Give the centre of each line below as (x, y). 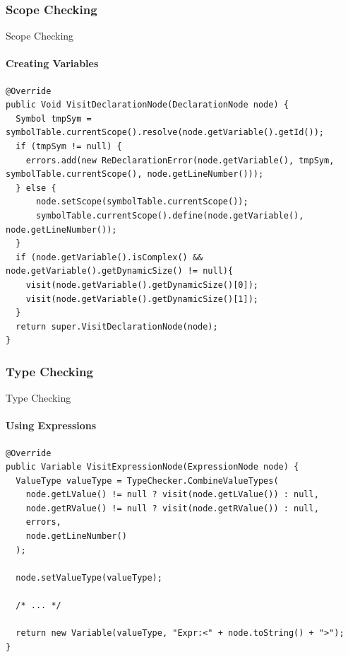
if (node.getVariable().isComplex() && (109, 257)
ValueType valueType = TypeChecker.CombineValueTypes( (147, 481)
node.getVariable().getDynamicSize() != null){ (120, 271)
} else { (36, 188)
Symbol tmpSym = (54, 118)
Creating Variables (52, 63)
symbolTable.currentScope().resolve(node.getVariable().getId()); (165, 133)
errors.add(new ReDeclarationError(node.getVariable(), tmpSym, (180, 160)
